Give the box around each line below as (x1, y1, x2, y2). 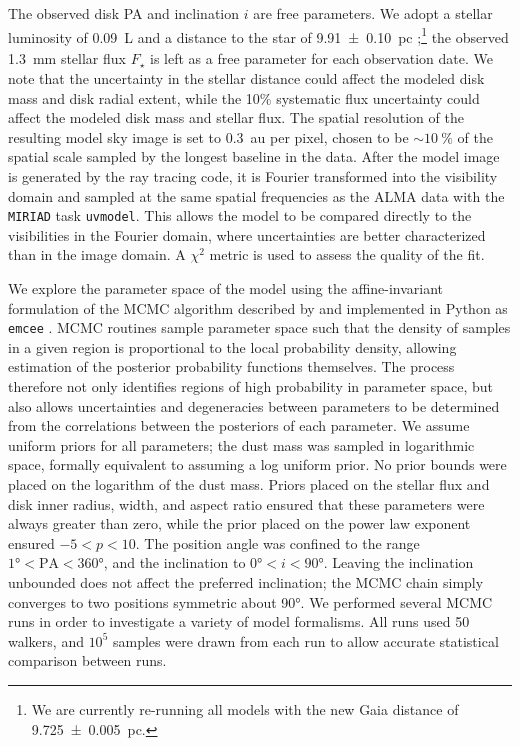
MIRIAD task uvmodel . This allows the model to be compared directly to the (8, 205, 472, 226)
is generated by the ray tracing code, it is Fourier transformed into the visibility (8, 165, 498, 186)
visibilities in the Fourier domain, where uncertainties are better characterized (8, 224, 486, 245)
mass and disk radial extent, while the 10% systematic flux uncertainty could (8, 87, 480, 108)
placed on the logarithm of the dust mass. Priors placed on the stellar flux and (8, 473, 490, 494)
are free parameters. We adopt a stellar (253, 3, 493, 23)
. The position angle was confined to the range (135, 532, 420, 553)
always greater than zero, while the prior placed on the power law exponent (8, 513, 471, 534)
